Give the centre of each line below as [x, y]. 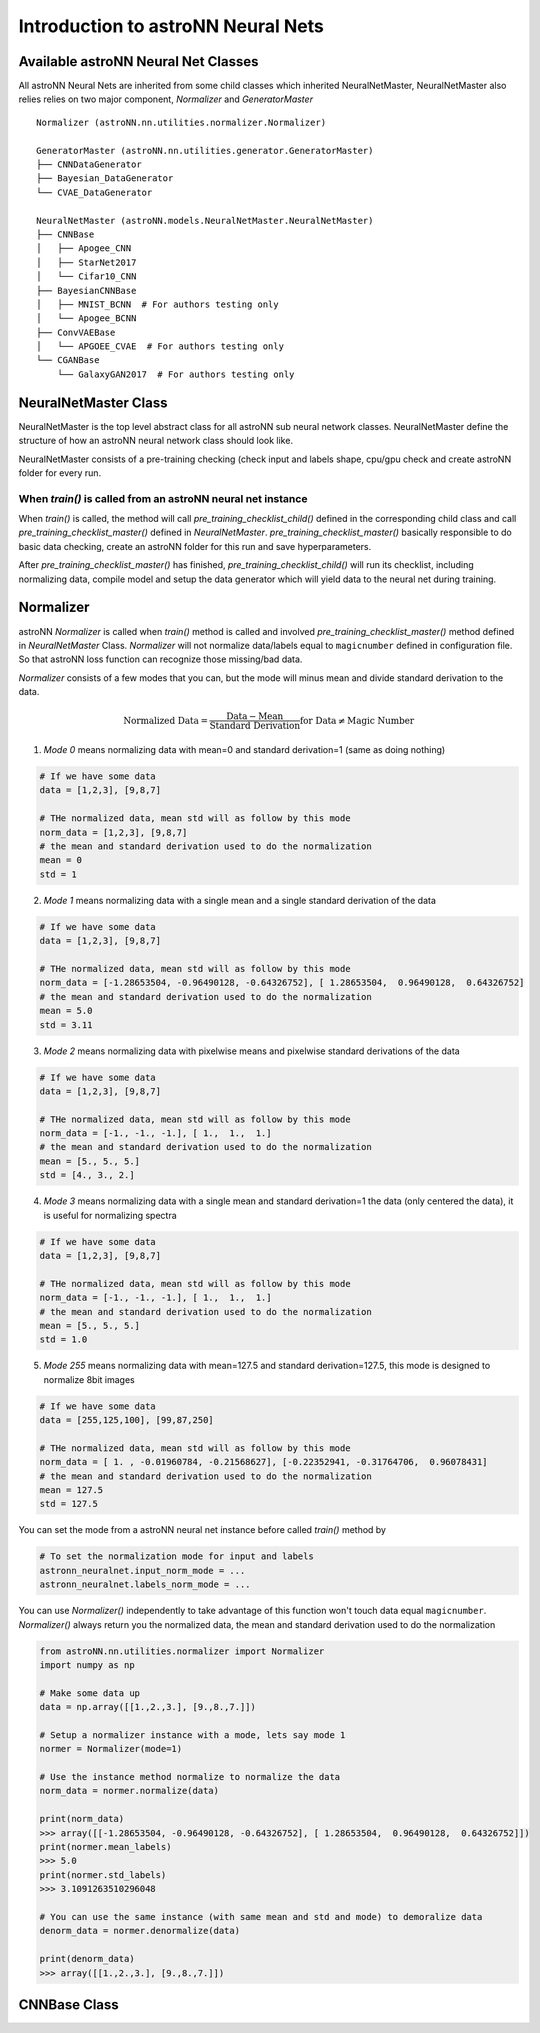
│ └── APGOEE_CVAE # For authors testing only [160, 346]
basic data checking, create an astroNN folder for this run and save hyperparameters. [195, 546]
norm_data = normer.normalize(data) [129, 1791]
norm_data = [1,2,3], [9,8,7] [113, 832]
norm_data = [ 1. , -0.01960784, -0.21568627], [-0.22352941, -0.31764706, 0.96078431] [264, 1462]
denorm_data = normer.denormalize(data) [139, 1931]
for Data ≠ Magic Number [357, 720]
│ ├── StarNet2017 [86, 262]
